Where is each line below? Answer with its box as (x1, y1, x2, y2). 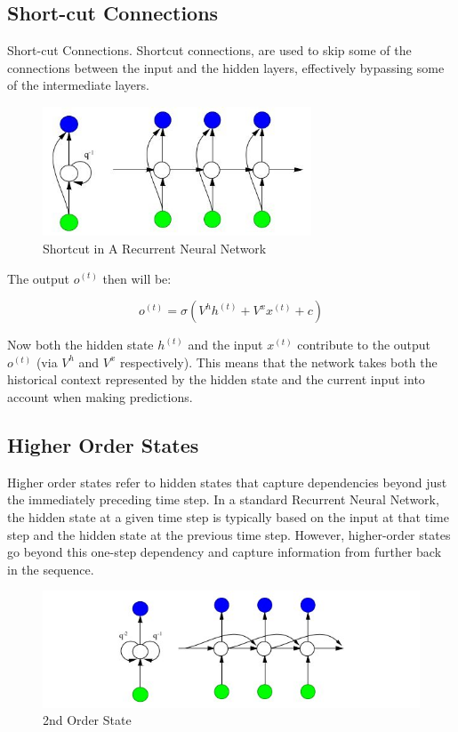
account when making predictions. (7, 387, 193, 406)
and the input (188, 335, 263, 354)
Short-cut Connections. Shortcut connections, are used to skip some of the (7, 41, 412, 60)
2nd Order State (43, 711, 132, 729)
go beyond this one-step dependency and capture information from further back (7, 543, 442, 561)
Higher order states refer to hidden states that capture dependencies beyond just (7, 472, 447, 491)
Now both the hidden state (7, 335, 154, 354)
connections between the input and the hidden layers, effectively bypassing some (7, 58, 445, 76)
